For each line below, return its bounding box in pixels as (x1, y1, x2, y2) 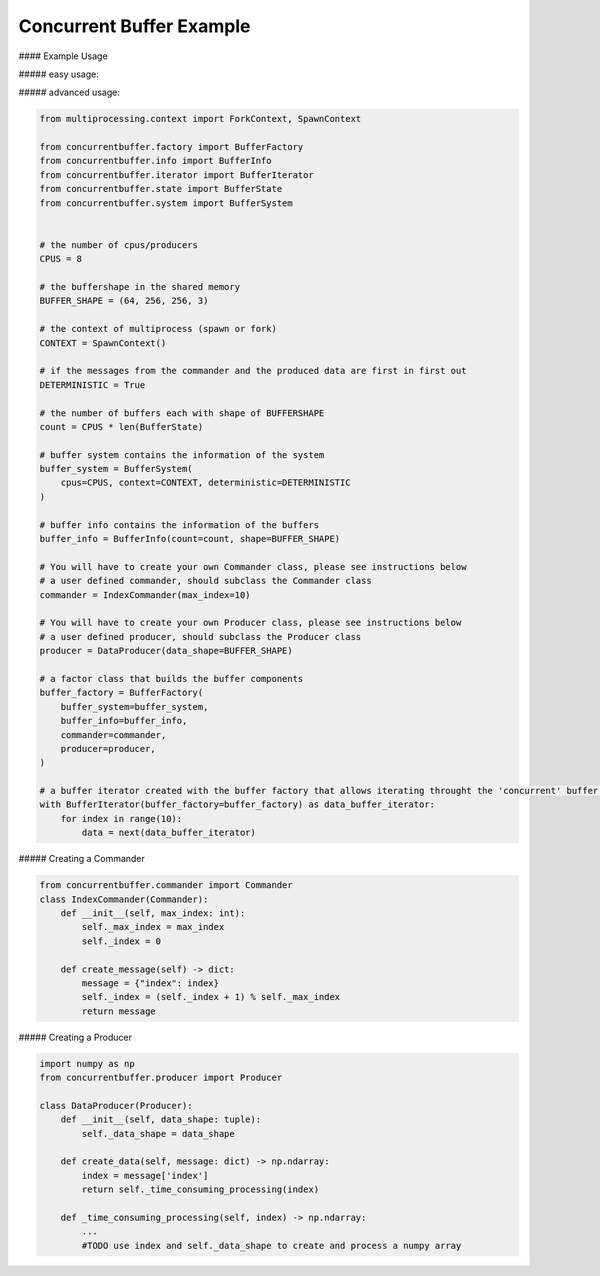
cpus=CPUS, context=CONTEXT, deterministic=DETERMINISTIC (60, 477, 351, 489)
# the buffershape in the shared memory (39, 281, 240, 292)
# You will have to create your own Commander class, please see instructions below (39, 561, 467, 572)
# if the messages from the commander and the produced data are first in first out (39, 365, 467, 377)
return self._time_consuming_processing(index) (81, 1184, 320, 1195)
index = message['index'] (81, 1170, 209, 1181)
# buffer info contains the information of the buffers (39, 519, 320, 530)
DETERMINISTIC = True (39, 379, 146, 390)
